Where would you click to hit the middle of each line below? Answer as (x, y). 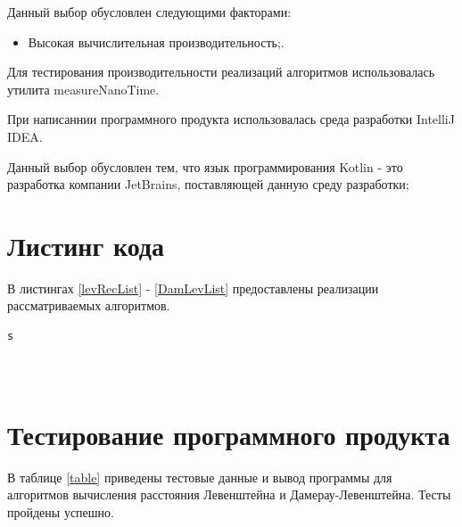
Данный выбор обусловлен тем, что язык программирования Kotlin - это (205, 166)
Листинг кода (86, 245)
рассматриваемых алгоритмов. (89, 305)
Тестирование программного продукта (229, 434)
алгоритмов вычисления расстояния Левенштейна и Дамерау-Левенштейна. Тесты (229, 494)
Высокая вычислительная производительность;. (156, 41)
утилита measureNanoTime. (83, 89)
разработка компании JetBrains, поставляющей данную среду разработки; (208, 184)
